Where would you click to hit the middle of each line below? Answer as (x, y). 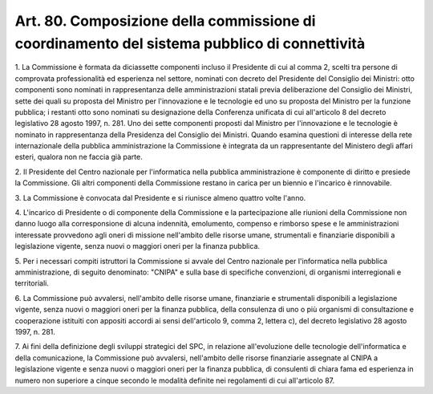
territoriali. (32, 283)
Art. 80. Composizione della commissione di (165, 21)
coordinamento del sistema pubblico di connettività (190, 43)
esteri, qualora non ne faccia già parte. (79, 157)
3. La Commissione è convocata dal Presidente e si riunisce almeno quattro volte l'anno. (160, 197)
